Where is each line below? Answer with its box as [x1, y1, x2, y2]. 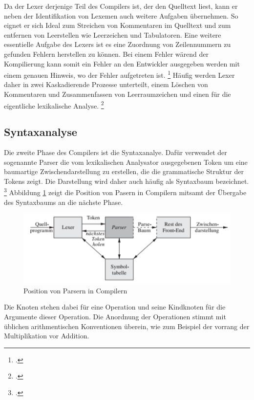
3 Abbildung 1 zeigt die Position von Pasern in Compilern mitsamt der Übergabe [4, 186, 247, 198]
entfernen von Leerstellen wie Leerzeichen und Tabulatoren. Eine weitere [4, 29, 221, 40]
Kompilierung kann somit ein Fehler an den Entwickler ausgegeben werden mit [4, 58, 240, 68]
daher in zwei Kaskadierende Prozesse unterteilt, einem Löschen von [4, 79, 208, 89]
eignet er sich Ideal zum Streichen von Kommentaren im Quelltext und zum [4, 20, 231, 30]
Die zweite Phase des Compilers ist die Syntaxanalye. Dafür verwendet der [4, 147, 227, 157]
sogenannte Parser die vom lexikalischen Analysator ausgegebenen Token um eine [4, 156, 248, 167]
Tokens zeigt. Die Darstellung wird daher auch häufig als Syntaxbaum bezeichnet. [4, 176, 249, 186]
